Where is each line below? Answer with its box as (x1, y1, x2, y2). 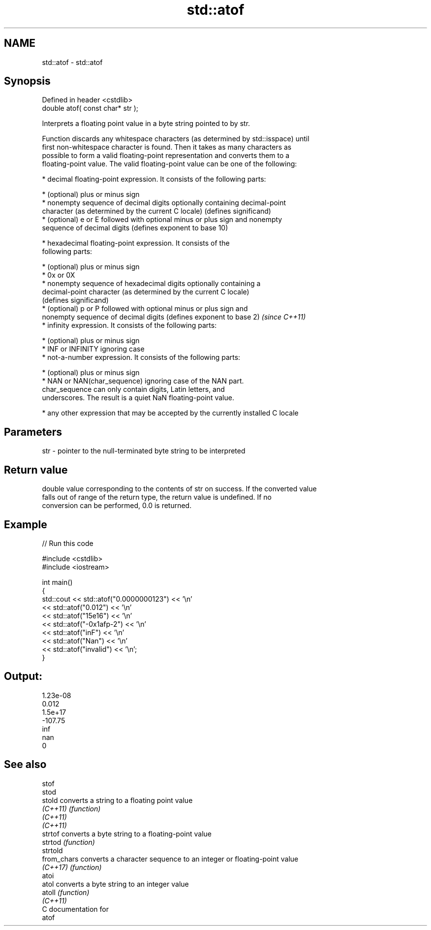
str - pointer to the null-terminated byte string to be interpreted (42, 447, 246, 455)
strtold (42, 846, 63, 855)
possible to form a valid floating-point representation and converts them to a (42, 151, 290, 160)
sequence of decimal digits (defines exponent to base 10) (42, 224, 228, 232)
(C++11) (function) (42, 804, 101, 813)
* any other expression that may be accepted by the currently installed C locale (42, 409, 299, 417)
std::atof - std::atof (42, 58, 103, 66)
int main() (42, 577, 73, 586)
